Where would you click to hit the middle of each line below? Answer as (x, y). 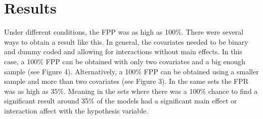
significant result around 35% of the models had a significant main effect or (121, 101)
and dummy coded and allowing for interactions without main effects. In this (123, 51)
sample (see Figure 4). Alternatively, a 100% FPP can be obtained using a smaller (131, 71)
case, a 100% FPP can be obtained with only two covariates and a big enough (125, 61)
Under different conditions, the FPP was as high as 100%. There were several (124, 32)
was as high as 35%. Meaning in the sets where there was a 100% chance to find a (131, 91)
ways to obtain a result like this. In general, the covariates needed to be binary (126, 41)
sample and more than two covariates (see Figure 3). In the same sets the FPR (126, 81)
